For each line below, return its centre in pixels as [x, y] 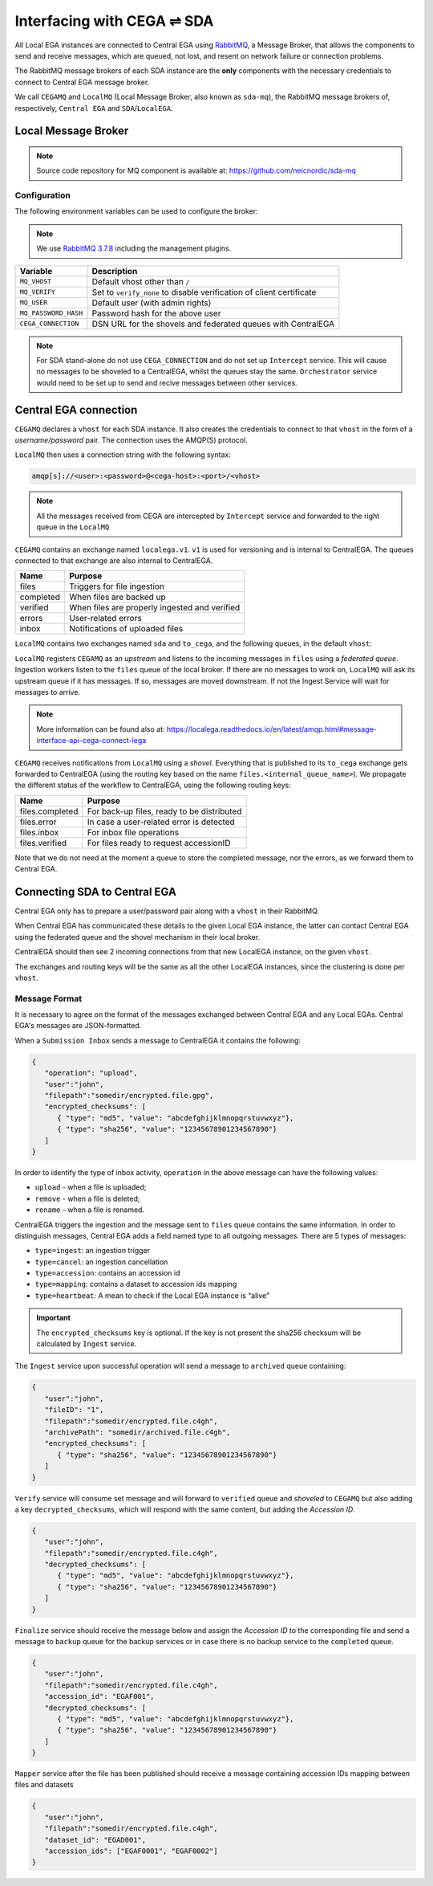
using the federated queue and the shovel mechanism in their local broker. [138, 937]
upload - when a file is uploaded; [91, 1187]
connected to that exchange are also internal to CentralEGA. [114, 561]
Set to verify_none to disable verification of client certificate [204, 292]
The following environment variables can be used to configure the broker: [136, 211]
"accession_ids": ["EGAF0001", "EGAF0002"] [131, 1851]
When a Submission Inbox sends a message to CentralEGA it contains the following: [158, 1040]
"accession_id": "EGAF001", [100, 1696]
